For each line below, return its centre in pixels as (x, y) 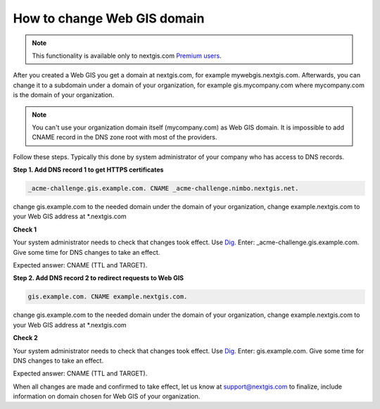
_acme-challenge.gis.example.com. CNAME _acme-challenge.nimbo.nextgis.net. (163, 189)
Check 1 (25, 229)
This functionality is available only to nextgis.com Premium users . (127, 56)
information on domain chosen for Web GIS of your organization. (107, 396)
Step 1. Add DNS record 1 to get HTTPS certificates (88, 170)
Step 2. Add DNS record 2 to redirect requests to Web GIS (99, 278)
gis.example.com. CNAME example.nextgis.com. (108, 297)
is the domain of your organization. (64, 95)
